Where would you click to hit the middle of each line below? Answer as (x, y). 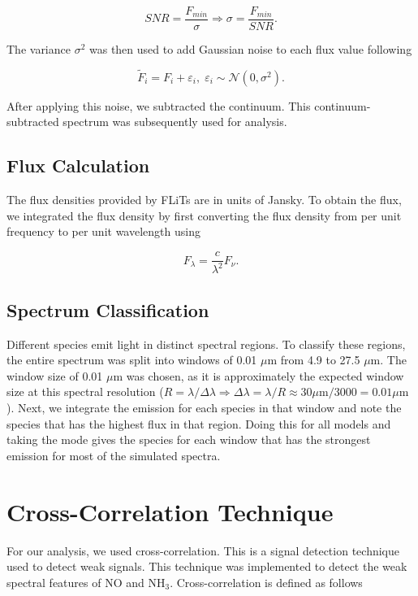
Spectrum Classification (108, 309)
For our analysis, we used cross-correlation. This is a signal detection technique (203, 550)
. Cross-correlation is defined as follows (266, 582)
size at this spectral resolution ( (85, 392)
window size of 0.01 (55, 375)
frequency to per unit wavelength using (103, 231)
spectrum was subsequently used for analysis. (175, 122)
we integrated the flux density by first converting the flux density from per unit (204, 215)
